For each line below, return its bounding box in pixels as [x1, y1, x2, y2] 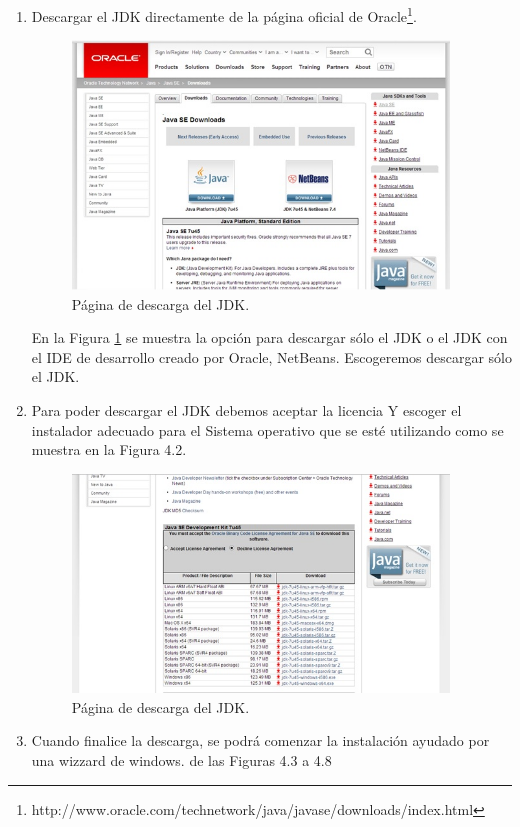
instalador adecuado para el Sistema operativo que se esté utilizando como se [31, 419, 504, 440]
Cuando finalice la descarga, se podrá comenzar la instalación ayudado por [31, 730, 490, 751]
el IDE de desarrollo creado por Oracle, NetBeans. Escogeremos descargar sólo [31, 346, 513, 367]
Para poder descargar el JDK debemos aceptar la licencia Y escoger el [31, 400, 462, 421]
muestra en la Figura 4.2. [31, 439, 187, 460]
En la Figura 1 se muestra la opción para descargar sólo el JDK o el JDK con [31, 327, 508, 348]
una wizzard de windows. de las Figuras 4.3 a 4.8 [31, 750, 332, 771]
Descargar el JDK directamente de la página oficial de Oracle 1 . [31, 3, 417, 26]
